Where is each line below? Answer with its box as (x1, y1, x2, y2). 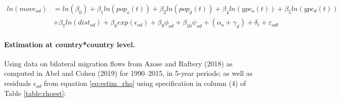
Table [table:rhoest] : (4, 87, 66, 98)
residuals (4, 78, 31, 88)
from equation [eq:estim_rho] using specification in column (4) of (44, 78, 246, 88)
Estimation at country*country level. (4, 39, 136, 49)
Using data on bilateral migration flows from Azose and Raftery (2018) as (4, 58, 233, 68)
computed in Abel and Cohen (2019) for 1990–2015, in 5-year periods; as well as (4, 68, 253, 78)
